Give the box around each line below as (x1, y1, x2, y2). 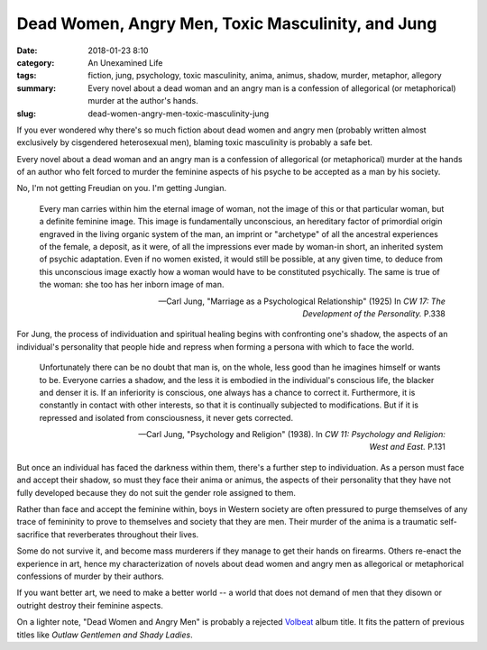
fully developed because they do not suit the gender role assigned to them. (16, 487, 297, 498)
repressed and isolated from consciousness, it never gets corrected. (39, 412, 293, 423)
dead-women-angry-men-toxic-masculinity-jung (87, 108, 270, 119)
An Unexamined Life (87, 57, 163, 68)
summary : (16, 82, 57, 94)
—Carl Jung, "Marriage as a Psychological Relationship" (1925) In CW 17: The (158, 296, 446, 307)
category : (16, 57, 55, 68)
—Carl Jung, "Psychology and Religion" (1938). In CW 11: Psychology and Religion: (138, 429, 446, 440)
